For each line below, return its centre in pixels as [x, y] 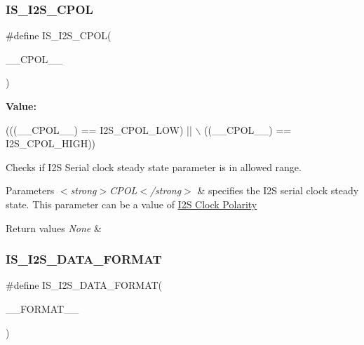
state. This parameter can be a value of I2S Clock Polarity [132, 204]
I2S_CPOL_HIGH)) [51, 143]
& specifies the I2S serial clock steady [278, 190]
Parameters [30, 190]
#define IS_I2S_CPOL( [59, 35]
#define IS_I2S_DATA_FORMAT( [84, 285]
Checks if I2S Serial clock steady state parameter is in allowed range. [154, 167]
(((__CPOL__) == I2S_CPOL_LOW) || [99, 129]
